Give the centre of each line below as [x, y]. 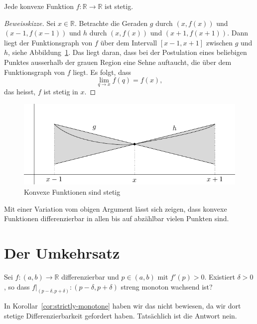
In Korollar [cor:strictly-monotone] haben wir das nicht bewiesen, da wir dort [123, 306]
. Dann [238, 33]
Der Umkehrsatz [62, 253]
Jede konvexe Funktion [39, 6]
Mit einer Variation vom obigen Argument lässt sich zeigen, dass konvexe [116, 208]
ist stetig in [61, 92]
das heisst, [20, 92]
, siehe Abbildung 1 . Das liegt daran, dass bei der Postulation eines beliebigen [128, 52]
